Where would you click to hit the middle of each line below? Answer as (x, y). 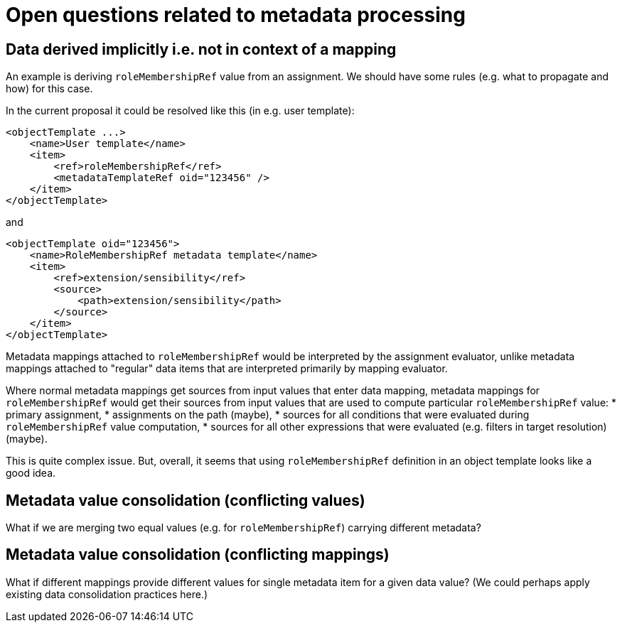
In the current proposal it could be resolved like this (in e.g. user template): (180, 111)
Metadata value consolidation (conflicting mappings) (198, 555)
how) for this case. (49, 89)
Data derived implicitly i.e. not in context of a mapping (201, 49)
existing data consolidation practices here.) (107, 594)
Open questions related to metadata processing (236, 15)
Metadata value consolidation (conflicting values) (186, 500)
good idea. (31, 473)
